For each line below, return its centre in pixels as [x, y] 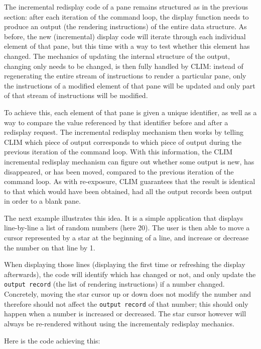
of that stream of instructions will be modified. [76, 95]
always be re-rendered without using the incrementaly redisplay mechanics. [119, 323]
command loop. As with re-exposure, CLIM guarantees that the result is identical [130, 181]
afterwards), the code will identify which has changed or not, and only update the [130, 274]
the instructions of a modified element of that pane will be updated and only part [130, 85]
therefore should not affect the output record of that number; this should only [126, 303]
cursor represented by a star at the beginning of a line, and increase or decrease [126, 238]
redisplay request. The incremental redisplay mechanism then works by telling [124, 132]
